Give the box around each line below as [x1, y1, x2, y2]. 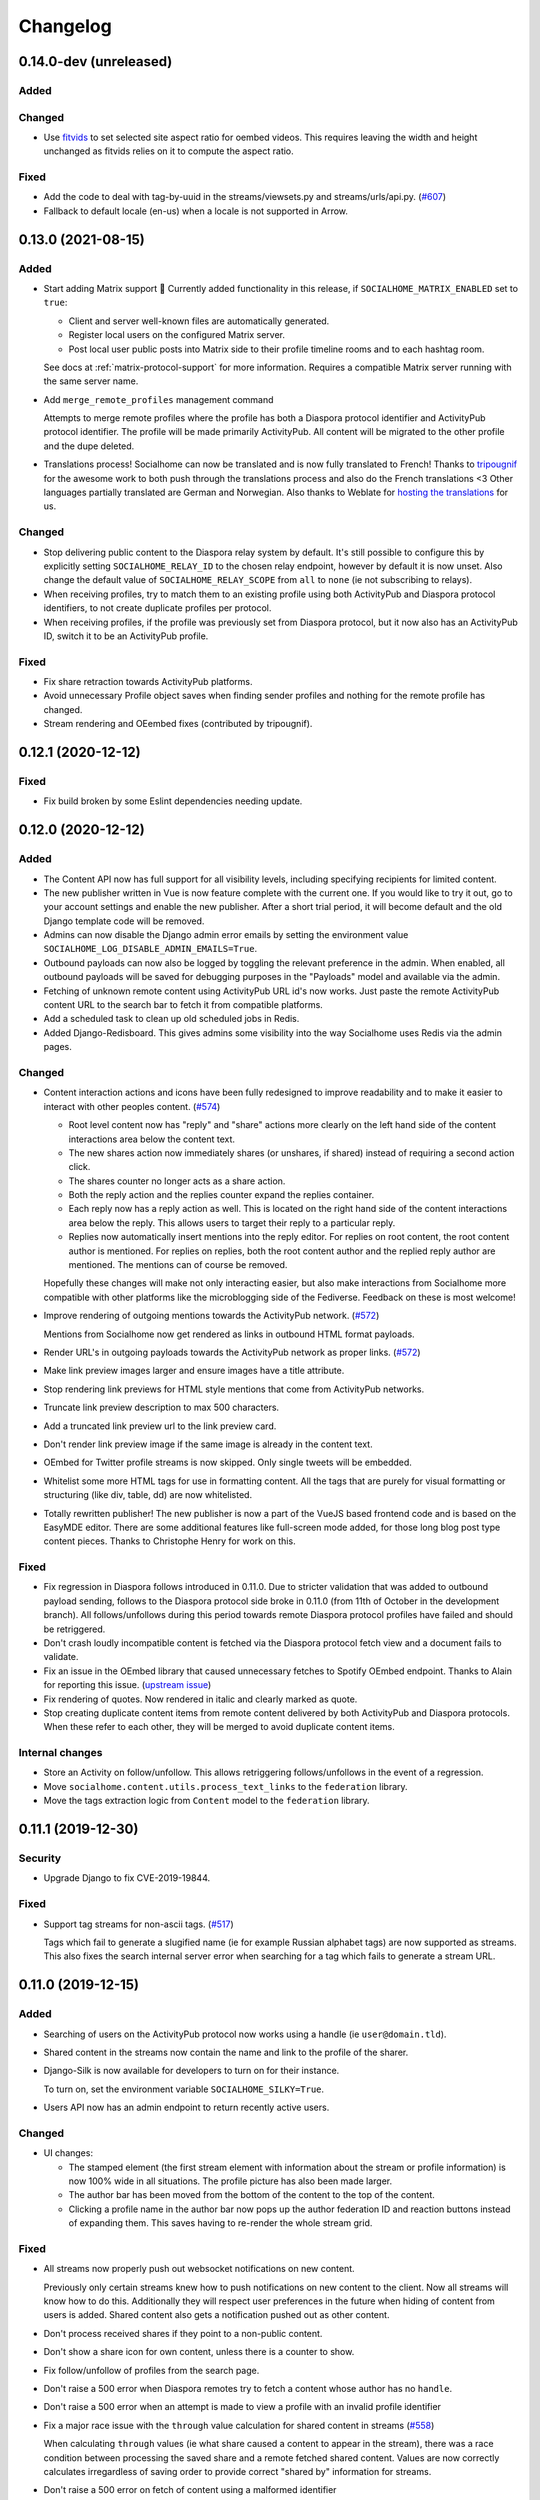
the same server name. [43, 375, 139, 387]
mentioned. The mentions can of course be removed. [68, 1259, 288, 1271]
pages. [43, 1041, 72, 1053]
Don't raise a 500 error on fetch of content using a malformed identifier [43, 2484, 337, 2496]
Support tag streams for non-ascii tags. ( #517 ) [43, 1918, 234, 1930]
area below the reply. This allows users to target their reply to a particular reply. [68, 1216, 396, 1229]
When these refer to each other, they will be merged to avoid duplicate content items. [43, 1721, 395, 1733]
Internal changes [18, 1746, 103, 1760]
